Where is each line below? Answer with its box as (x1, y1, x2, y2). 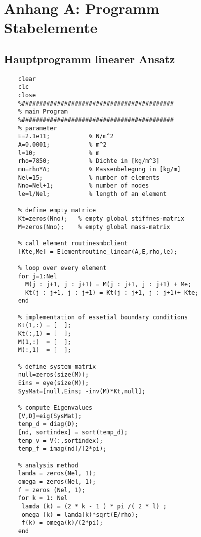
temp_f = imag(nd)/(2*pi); (18, 445, 107, 453)
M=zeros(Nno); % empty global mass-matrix (18, 223, 170, 230)
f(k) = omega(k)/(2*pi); (21, 519, 103, 527)
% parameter (18, 124, 57, 132)
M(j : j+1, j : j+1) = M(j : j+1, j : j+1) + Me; (25, 281, 192, 288)
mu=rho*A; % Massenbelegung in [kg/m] (18, 165, 181, 173)
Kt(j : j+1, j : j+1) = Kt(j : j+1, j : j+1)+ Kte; (25, 289, 199, 296)
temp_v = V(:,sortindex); (18, 437, 103, 444)
